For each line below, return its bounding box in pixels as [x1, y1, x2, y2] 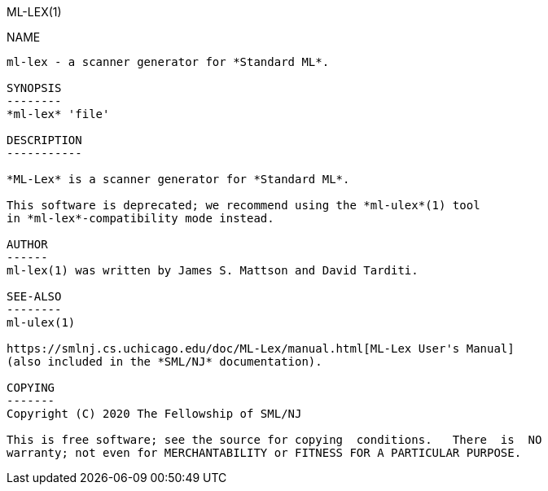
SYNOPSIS [7, 81, 62, 94]
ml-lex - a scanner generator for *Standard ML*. [7, 55, 330, 68]
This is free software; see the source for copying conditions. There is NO [7, 433, 542, 446]
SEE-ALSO [7, 290, 62, 303]
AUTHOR [7, 238, 48, 251]
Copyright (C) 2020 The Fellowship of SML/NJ [7, 407, 302, 420]
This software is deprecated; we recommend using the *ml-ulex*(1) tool [7, 199, 480, 212]
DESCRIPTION [7, 134, 82, 147]
